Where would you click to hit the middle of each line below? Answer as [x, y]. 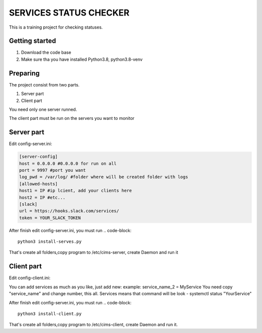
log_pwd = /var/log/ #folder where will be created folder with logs [104, 177]
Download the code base [46, 52]
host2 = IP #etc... [42, 197]
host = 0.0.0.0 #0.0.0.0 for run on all [68, 163]
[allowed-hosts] [39, 184]
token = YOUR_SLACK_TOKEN [50, 218]
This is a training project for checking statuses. [56, 27]
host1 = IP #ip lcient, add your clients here [75, 191]
